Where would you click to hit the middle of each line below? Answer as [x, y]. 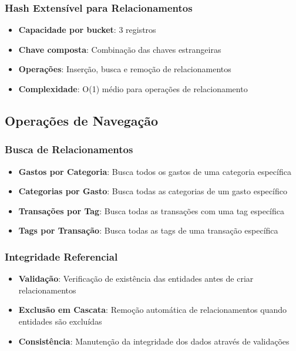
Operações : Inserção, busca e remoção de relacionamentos [125, 69]
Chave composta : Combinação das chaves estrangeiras [120, 49]
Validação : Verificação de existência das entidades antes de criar [136, 279]
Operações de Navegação [82, 120]
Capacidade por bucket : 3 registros [87, 30]
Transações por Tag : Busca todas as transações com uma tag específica [152, 210]
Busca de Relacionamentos [69, 149]
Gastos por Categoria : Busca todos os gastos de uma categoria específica [155, 171]
